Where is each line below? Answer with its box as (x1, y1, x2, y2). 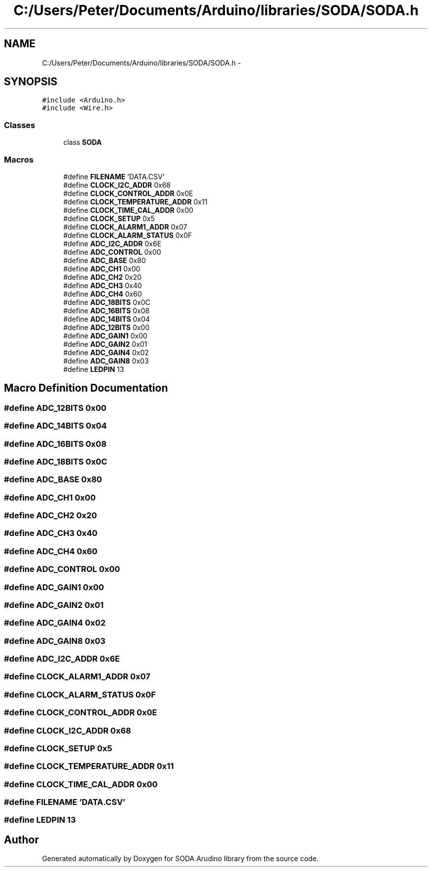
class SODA (63, 138, 102, 147)
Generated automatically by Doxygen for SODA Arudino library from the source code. (42, 854, 319, 863)
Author (4, 833, 39, 846)
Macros (4, 154, 34, 165)
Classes (4, 120, 36, 130)
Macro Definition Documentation (4, 382, 168, 395)
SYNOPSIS (4, 75, 58, 88)
